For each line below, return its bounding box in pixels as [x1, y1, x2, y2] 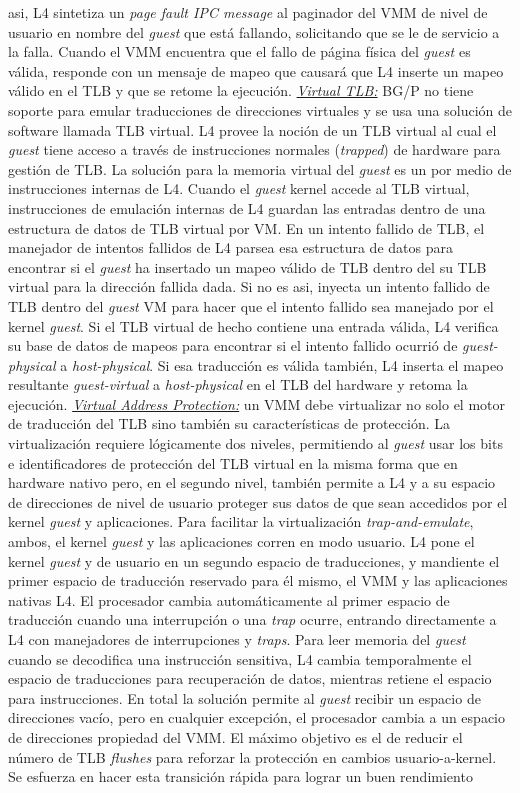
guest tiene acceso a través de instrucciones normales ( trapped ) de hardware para [8, 139, 501, 160]
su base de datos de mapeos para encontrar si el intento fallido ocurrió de [8, 335, 458, 356]
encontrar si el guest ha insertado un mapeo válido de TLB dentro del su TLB [8, 256, 487, 277]
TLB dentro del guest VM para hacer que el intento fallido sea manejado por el [8, 295, 494, 316]
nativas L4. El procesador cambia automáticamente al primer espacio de [8, 589, 450, 610]
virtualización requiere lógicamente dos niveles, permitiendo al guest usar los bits [8, 433, 503, 454]
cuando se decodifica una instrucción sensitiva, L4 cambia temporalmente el [8, 648, 472, 669]
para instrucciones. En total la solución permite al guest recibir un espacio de [8, 687, 481, 708]
